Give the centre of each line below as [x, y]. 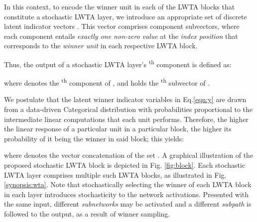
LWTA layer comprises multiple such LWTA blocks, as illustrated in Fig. [115, 174]
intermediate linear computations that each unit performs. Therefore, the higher [126, 119]
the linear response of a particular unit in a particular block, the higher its [118, 129]
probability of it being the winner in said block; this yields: [94, 138]
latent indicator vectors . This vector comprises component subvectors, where [122, 26]
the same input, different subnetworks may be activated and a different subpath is [128, 204]
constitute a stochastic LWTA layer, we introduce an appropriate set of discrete [126, 16]
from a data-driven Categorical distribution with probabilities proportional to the [128, 109]
